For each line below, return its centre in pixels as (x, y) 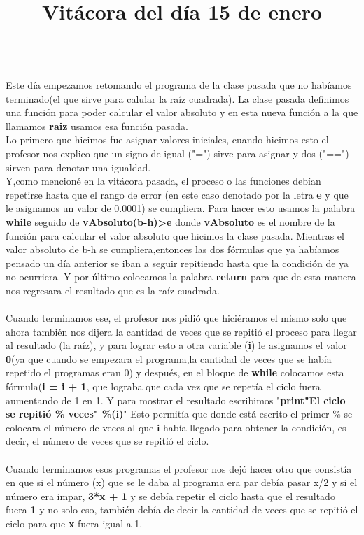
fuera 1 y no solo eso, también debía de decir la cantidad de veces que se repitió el (182, 509)
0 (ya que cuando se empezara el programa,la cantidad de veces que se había (169, 358)
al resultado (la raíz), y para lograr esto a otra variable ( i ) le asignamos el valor (176, 345)
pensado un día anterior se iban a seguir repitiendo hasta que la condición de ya (177, 263)
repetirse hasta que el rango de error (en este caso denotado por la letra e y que (177, 194)
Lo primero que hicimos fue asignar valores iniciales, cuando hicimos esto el (167, 140)
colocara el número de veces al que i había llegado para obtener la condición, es (176, 427)
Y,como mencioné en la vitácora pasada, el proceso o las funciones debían (163, 181)
